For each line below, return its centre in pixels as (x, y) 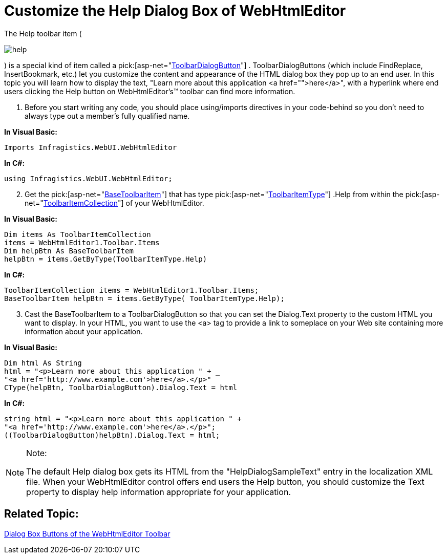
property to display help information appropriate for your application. (158, 492)
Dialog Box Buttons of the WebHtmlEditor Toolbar (87, 533)
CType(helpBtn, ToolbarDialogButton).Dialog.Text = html (121, 387)
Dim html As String (43, 363)
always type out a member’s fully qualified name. (107, 116)
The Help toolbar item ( (43, 33)
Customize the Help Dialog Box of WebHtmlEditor (175, 11)
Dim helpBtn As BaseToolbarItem (69, 251)
